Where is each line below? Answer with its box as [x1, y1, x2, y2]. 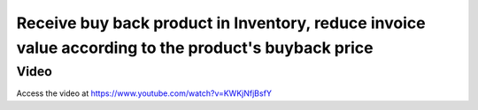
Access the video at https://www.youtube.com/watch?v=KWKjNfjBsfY [16, 88, 272, 99]
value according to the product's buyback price [16, 38, 374, 57]
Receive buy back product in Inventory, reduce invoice [16, 13, 426, 33]
